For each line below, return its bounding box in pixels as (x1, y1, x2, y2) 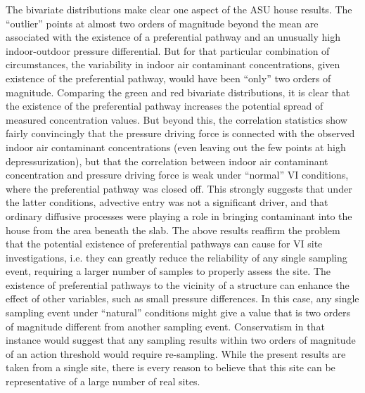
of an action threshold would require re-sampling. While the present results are (6, 346, 346, 361)
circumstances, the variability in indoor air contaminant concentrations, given (6, 57, 340, 72)
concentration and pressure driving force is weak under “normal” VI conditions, (6, 167, 349, 182)
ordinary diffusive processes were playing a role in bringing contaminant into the (6, 208, 352, 223)
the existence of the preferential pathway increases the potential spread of (6, 98, 324, 113)
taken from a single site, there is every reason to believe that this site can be (6, 360, 335, 375)
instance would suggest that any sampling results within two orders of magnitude (6, 333, 356, 347)
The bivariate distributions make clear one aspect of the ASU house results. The (6, 2, 352, 16)
